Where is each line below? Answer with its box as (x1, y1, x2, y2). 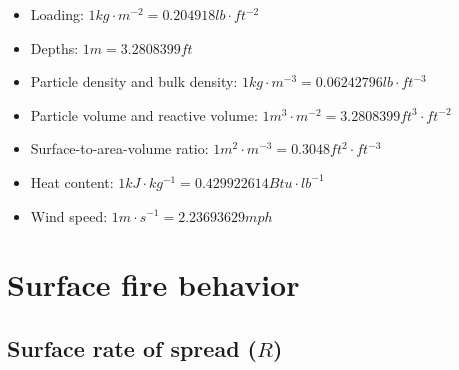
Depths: (30, 37, 79, 58)
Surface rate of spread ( (7, 332, 257, 363)
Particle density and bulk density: (30, 71, 238, 92)
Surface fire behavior (7, 264, 300, 305)
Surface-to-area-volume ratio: (30, 138, 209, 159)
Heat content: (30, 171, 114, 192)
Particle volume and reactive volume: (30, 104, 258, 125)
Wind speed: (30, 205, 108, 226)
